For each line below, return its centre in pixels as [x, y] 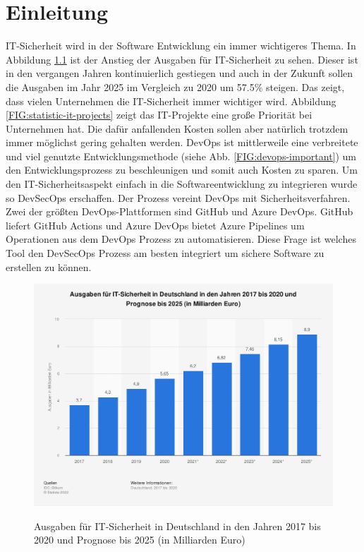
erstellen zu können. [49, 266]
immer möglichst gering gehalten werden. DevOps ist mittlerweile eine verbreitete [182, 142]
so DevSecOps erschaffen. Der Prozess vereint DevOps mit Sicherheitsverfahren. [178, 197]
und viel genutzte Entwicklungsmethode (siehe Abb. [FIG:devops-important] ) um [181, 156]
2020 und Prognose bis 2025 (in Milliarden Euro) [140, 540]
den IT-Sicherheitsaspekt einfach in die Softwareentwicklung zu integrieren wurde [182, 184]
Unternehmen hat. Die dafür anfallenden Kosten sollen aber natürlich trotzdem [177, 128]
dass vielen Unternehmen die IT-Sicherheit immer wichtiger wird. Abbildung [171, 101]
